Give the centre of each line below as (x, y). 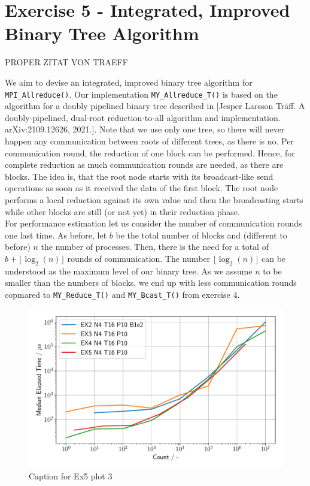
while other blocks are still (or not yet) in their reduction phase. (122, 211)
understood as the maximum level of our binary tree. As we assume (129, 271)
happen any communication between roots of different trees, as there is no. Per (149, 141)
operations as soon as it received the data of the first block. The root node (142, 188)
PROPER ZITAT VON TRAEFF (66, 62)
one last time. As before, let (56, 235)
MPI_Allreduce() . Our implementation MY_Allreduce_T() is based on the (141, 94)
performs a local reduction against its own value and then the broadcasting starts (154, 199)
